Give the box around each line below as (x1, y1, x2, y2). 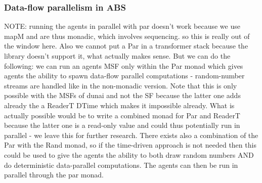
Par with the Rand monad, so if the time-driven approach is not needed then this (4, 140, 256, 150)
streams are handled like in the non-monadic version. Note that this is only (4, 80, 237, 90)
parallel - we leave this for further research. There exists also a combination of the (4, 129, 258, 140)
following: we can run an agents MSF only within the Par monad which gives (4, 60, 243, 71)
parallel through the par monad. (4, 169, 104, 180)
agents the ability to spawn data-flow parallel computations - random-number (4, 70, 245, 81)
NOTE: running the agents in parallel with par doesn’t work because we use (4, 21, 240, 31)
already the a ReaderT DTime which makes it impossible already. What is (4, 100, 235, 110)
